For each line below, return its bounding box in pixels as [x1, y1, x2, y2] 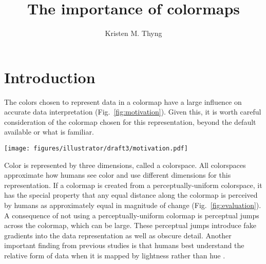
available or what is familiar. [4, 126, 94, 137]
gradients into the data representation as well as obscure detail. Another [4, 230, 232, 240]
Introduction [4, 66, 96, 87]
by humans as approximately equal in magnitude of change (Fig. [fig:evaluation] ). [4, 200, 261, 211]
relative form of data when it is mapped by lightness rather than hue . [4, 250, 225, 261]
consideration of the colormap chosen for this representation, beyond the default [4, 116, 256, 127]
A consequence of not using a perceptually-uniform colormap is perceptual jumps [4, 210, 259, 220]
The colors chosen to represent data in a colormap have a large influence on [4, 96, 242, 107]
